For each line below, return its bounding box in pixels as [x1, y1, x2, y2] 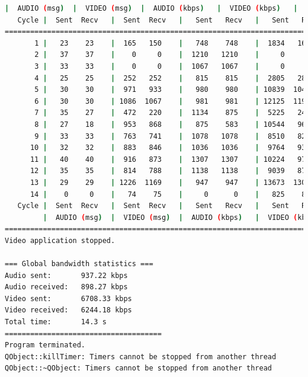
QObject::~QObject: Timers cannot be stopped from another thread [5, 364, 272, 373]
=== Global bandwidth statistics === [5, 260, 153, 269]
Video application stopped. [5, 236, 115, 245]
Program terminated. [5, 341, 86, 350]
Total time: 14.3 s [5, 318, 107, 327]
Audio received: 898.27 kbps [5, 283, 128, 292]
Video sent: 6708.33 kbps [5, 294, 132, 303]
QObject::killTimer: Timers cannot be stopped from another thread [5, 352, 277, 361]
